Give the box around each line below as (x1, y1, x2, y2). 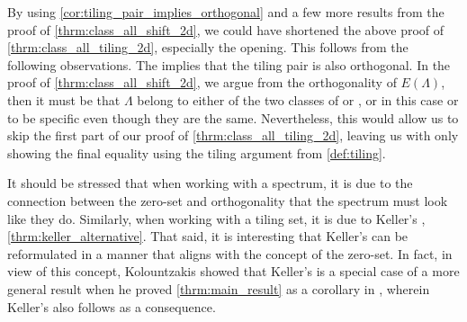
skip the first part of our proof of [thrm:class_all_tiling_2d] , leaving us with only (7, 126, 459, 145)
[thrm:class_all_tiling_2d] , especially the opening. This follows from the (7, 38, 409, 57)
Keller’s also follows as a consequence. (7, 297, 216, 316)
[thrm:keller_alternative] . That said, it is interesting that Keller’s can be (7, 227, 409, 246)
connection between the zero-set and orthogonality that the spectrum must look (7, 191, 448, 210)
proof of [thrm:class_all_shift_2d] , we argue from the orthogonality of (7, 73, 397, 92)
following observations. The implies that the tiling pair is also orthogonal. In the (7, 55, 451, 74)
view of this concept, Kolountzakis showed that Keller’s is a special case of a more (7, 262, 460, 281)
